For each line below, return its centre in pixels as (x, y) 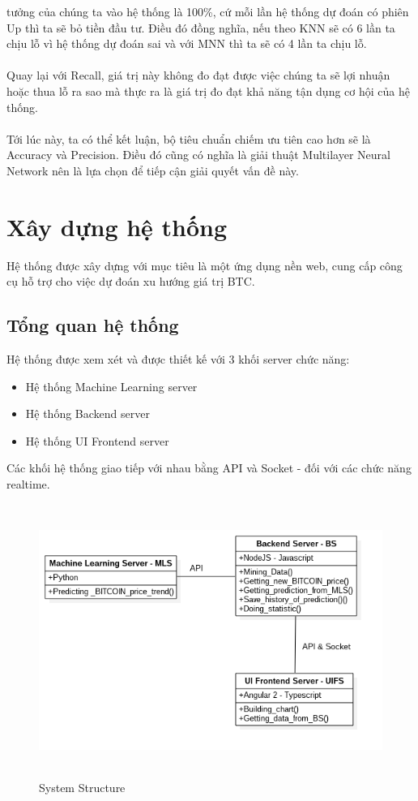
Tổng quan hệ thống (93, 325)
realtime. (28, 484)
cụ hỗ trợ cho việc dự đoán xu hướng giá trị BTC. (131, 281)
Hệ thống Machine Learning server (111, 386)
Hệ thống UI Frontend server (97, 440)
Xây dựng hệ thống (117, 226)
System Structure (82, 788)
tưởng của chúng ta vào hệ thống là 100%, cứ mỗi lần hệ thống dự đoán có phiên (208, 11)
